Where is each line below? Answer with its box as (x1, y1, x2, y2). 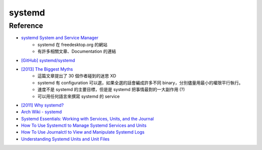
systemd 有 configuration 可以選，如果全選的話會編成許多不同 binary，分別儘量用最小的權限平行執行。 (37, 80, 244, 86)
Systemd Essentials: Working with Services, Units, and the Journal (21, 116, 154, 121)
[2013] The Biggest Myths (21, 66, 73, 72)
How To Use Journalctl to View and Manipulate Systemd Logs (21, 129, 145, 135)
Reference (9, 21, 43, 30)
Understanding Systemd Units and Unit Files (21, 136, 110, 142)
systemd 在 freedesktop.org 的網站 (37, 42, 108, 47)
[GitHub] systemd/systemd (21, 57, 75, 63)
